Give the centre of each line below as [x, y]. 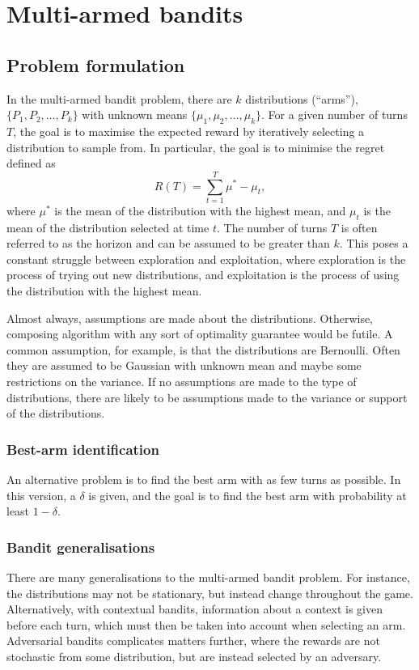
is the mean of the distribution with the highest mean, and [200, 210]
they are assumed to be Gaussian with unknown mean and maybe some [184, 365]
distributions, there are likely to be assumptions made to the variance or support [207, 397]
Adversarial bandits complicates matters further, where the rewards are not [193, 640]
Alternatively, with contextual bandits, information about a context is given [195, 609]
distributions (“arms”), [302, 98]
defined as [31, 163]
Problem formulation [96, 64]
